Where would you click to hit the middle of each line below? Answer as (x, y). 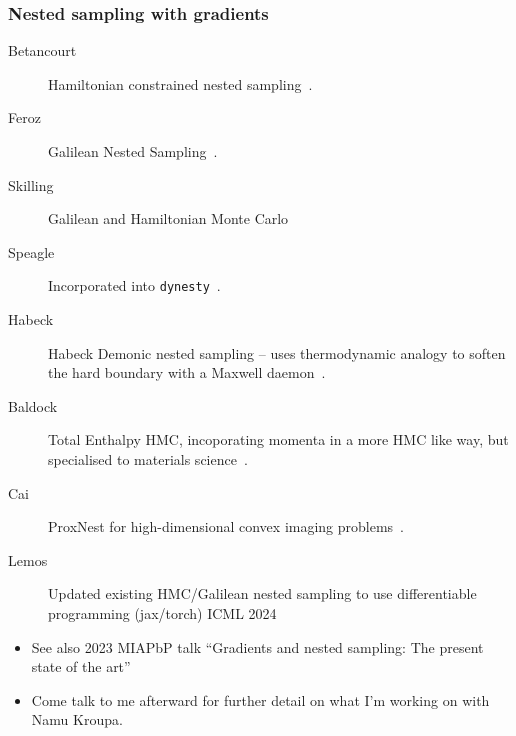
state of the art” (81, 666)
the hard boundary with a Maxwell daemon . (187, 372)
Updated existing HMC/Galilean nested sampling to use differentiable (262, 593)
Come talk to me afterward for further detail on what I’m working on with (260, 699)
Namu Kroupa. (77, 719)
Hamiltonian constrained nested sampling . (180, 83)
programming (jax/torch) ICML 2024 (162, 612)
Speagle (31, 251)
